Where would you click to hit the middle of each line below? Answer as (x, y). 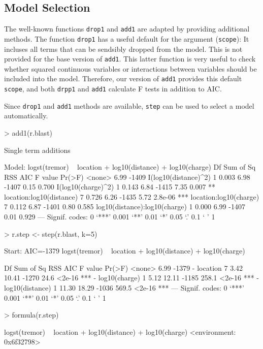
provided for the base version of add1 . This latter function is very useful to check (130, 59)
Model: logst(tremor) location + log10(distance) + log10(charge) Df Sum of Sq (130, 167)
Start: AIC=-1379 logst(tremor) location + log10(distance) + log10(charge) (125, 251)
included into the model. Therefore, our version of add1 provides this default (123, 78)
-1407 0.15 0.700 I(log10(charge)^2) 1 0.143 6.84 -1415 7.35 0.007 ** (110, 187)
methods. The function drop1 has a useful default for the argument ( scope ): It (127, 38)
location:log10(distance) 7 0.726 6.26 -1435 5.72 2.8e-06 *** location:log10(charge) (132, 196)
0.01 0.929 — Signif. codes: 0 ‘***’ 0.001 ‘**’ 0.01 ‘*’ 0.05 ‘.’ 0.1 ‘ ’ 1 (110, 217)
